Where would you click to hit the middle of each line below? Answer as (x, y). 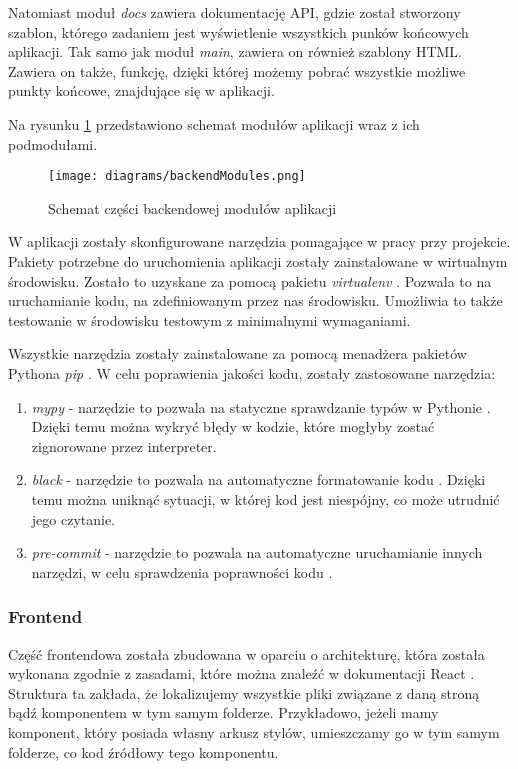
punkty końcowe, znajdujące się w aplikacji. (141, 90)
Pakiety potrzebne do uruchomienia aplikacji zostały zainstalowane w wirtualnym (258, 261)
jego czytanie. (73, 518)
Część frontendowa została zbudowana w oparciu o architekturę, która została (246, 653)
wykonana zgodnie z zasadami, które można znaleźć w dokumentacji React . (241, 673)
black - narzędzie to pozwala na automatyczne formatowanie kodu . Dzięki (258, 479)
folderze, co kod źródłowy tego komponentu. (143, 751)
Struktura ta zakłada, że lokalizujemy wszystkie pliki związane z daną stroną (244, 692)
